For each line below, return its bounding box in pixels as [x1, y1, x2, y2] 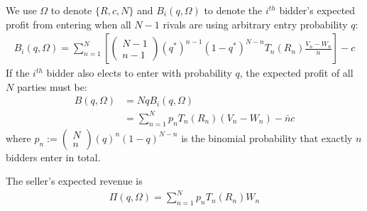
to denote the [204, 3, 263, 17]
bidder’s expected [279, 3, 356, 17]
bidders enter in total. [6, 149, 101, 164]
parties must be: [16, 79, 87, 94]
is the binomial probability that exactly [181, 130, 353, 145]
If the [6, 65, 30, 80]
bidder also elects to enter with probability [46, 65, 232, 80]
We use [6, 3, 37, 17]
